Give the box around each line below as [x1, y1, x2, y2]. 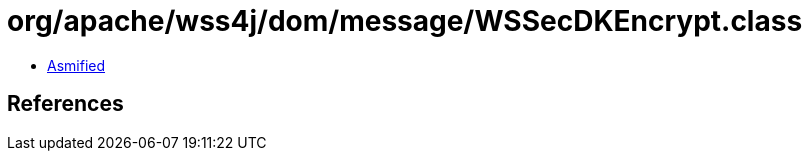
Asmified [47, 56, 106, 74]
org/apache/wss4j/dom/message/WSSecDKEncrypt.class [7, 4, 803, 38]
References [7, 91, 124, 117]
